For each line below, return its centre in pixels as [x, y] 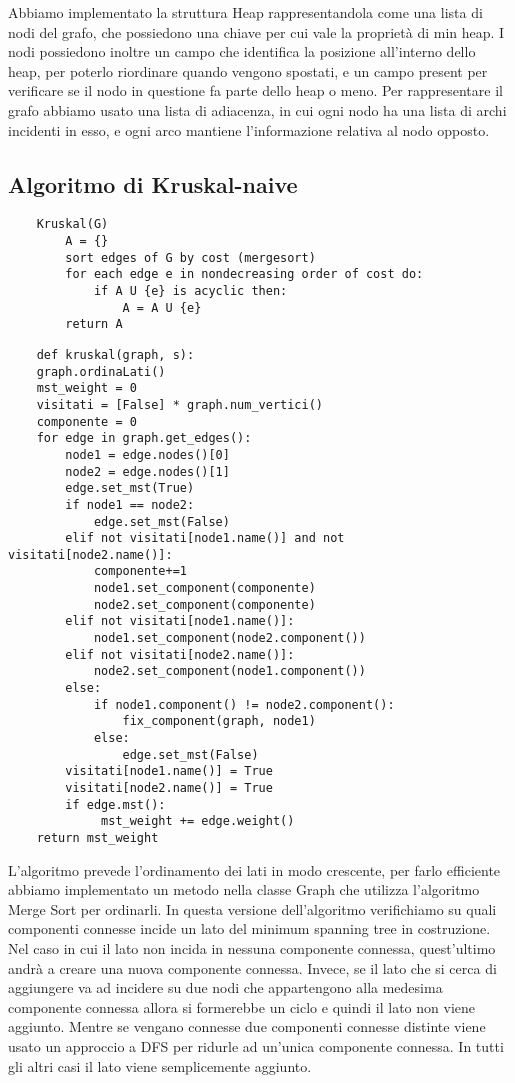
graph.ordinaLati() [101, 371]
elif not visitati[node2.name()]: [180, 654]
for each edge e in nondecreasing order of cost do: [244, 274]
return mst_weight [97, 837]
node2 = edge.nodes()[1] [147, 471]
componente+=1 [140, 571]
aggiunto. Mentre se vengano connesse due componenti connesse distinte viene [247, 1026]
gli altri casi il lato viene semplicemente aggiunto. [160, 1065]
